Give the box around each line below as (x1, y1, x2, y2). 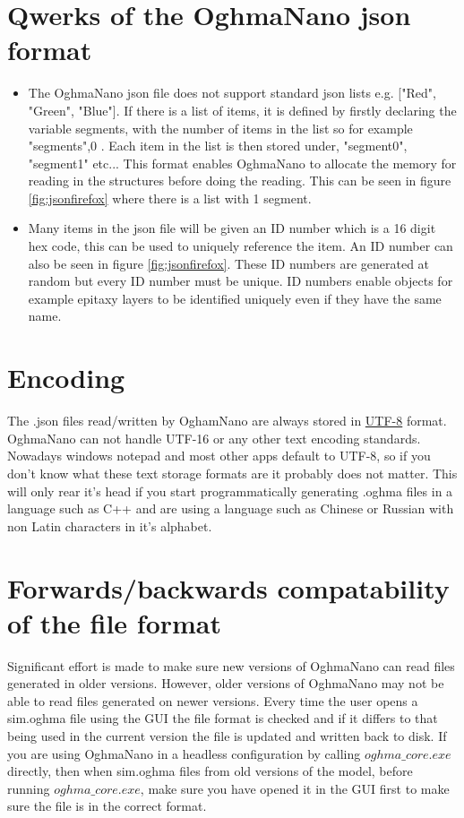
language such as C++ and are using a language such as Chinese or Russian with (7, 499, 454, 518)
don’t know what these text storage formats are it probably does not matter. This (7, 463, 458, 482)
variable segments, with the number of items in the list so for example (28, 118, 413, 137)
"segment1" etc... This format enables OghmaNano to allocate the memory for (28, 153, 457, 172)
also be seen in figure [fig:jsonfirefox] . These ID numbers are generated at (28, 254, 430, 272)
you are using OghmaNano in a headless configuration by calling (7, 744, 361, 762)
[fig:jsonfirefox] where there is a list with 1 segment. (28, 188, 312, 207)
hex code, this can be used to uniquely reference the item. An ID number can (28, 237, 453, 255)
